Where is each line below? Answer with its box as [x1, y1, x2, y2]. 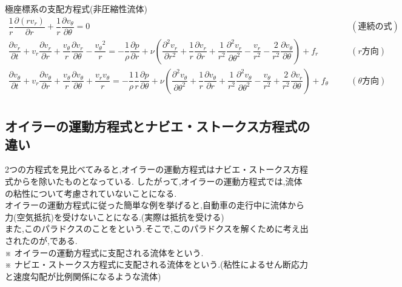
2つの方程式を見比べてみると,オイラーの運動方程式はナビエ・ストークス [5, 163, 291, 176]
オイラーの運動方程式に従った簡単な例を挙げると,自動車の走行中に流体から [5, 199, 304, 211]
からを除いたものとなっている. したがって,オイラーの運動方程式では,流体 [13, 174, 303, 187]
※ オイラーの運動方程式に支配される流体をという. [5, 246, 204, 259]
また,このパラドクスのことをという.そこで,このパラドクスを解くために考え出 [5, 222, 309, 235]
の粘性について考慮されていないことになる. [5, 186, 177, 199]
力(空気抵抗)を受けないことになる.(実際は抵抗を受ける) [5, 210, 224, 223]
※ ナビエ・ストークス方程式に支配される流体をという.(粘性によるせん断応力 [5, 258, 309, 271]
